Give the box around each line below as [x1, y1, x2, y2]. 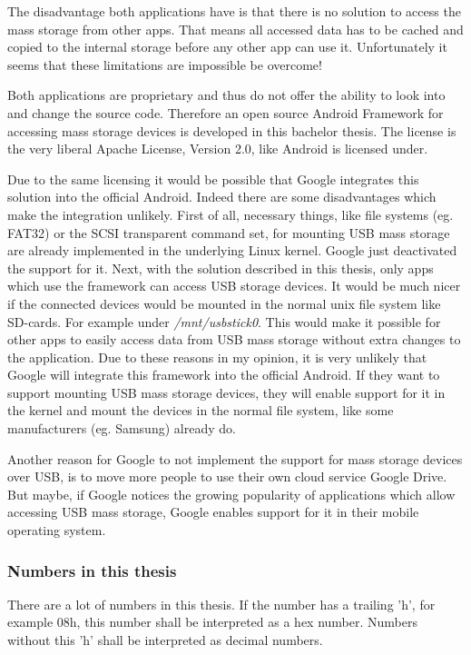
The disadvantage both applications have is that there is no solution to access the [7, 2, 461, 20]
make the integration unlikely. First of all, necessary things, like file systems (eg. [7, 204, 454, 223]
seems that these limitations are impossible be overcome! [7, 55, 322, 74]
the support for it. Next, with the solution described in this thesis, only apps [7, 258, 434, 277]
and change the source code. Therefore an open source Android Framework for [7, 103, 444, 122]
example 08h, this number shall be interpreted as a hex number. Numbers [7, 612, 418, 631]
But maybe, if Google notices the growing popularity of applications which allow [7, 484, 456, 503]
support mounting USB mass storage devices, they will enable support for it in [7, 382, 446, 402]
